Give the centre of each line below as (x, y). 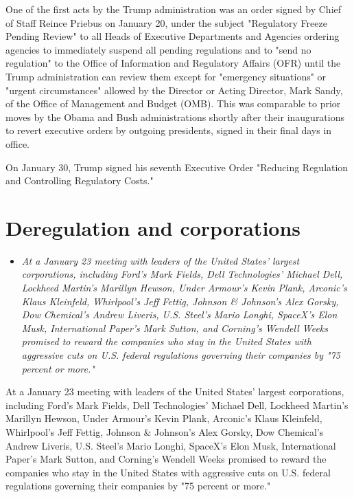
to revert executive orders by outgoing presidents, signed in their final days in (169, 130)
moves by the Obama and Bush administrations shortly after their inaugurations (175, 117)
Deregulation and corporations (153, 227)
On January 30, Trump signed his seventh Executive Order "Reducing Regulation (177, 167)
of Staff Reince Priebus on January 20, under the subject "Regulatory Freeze (166, 22)
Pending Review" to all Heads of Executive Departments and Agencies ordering (173, 36)
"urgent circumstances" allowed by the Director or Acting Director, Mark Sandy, (174, 90)
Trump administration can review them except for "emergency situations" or (166, 76)
